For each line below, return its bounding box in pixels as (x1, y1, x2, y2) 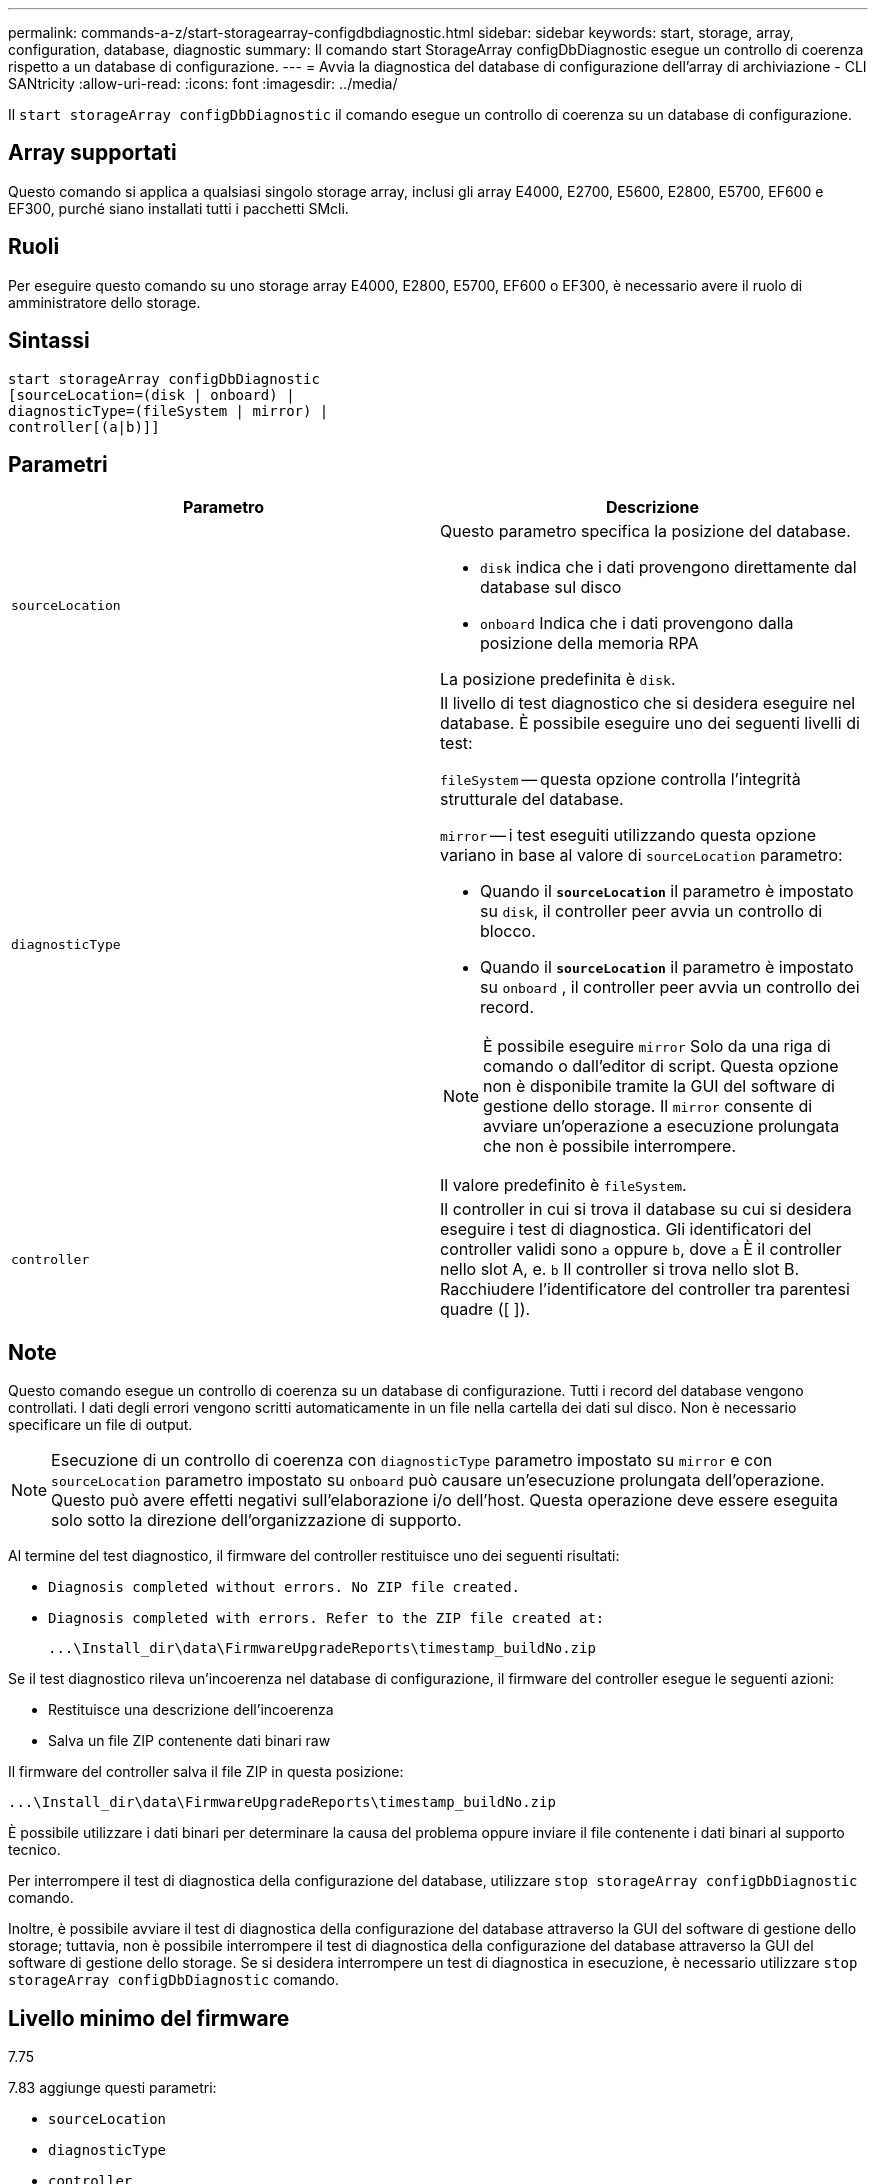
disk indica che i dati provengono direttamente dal (480, 557, 857, 578)
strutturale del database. (440, 789, 624, 810)
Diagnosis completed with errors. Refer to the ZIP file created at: (48, 1610, 605, 1627)
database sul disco (480, 577, 622, 598)
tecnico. (8, 1841, 61, 1859)
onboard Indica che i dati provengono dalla (480, 613, 794, 634)
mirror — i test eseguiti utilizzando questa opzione (440, 825, 816, 846)
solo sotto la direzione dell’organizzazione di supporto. (51, 1510, 462, 1531)
